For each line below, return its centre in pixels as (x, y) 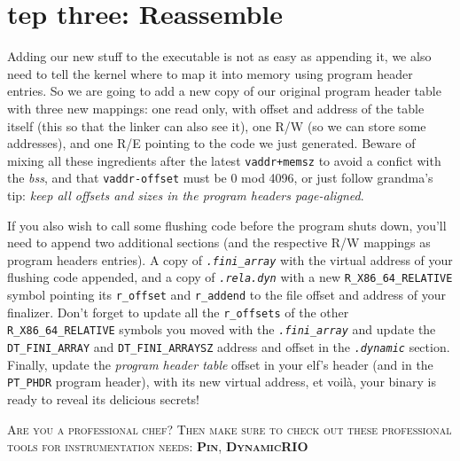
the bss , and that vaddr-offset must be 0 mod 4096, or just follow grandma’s (220, 178)
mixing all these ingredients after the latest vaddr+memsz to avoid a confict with (224, 160)
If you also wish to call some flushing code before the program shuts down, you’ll (227, 225)
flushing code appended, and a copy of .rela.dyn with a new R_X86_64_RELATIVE (230, 277)
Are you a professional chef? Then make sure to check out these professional (230, 429)
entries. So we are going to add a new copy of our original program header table (224, 91)
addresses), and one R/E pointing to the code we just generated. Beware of (211, 143)
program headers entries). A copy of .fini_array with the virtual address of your (230, 259)
